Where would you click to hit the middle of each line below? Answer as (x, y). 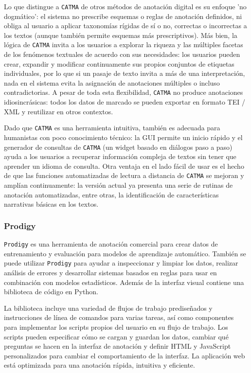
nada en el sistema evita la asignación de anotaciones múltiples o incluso (112, 82)
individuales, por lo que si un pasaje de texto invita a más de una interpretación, (125, 73)
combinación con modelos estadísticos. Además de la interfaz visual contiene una (124, 282)
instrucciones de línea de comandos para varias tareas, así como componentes (119, 317)
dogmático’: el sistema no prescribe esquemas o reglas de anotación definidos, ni (123, 16)
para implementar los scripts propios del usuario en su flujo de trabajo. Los (116, 327)
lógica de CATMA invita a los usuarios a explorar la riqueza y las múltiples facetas (124, 44)
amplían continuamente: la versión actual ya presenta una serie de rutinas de (118, 185)
